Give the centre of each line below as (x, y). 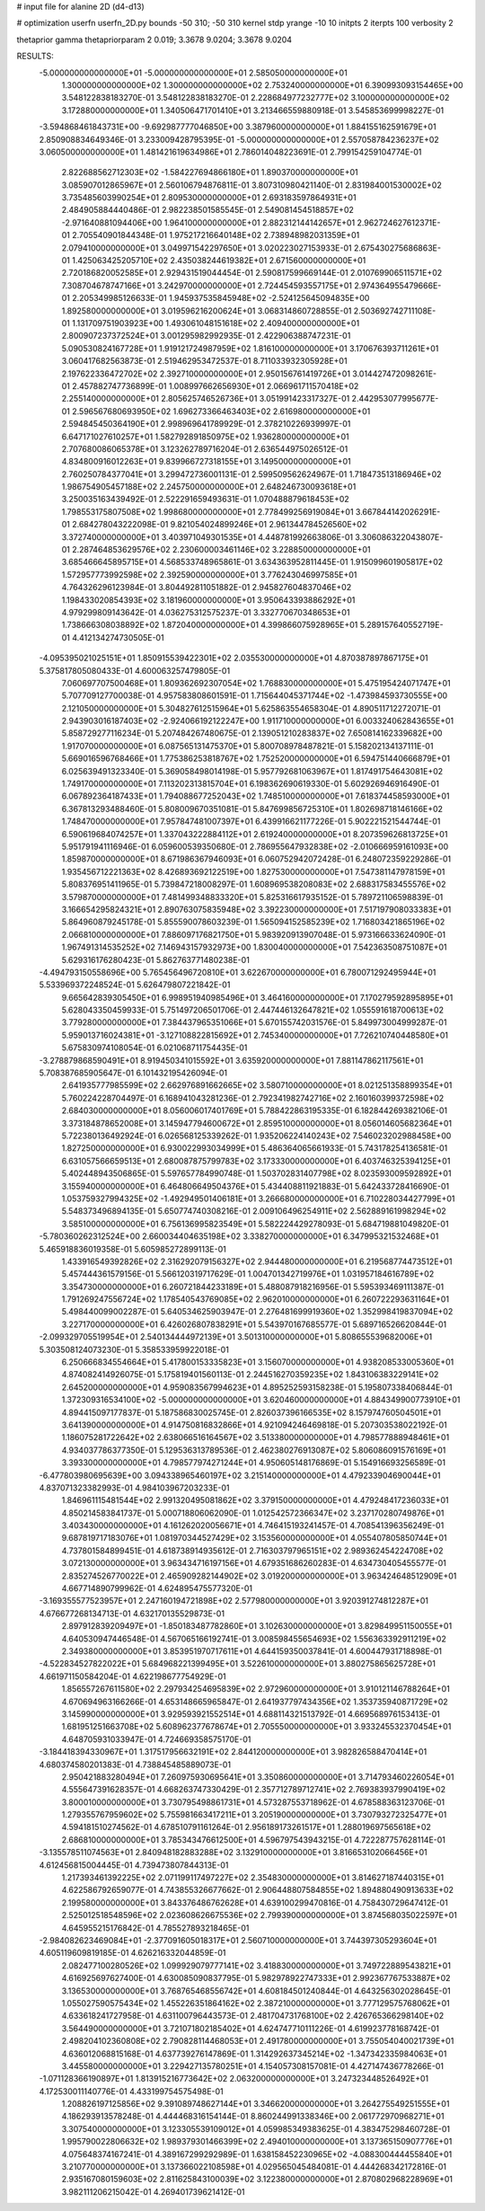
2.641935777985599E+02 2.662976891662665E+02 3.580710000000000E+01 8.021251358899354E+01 (257, 1085)
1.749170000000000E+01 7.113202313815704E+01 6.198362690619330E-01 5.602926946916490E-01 (251, 784)
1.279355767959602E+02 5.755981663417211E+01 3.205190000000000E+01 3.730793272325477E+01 (254, 1815)
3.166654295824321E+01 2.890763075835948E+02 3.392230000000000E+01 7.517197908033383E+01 (256, 909)
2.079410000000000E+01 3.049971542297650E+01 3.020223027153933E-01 (207, 248)
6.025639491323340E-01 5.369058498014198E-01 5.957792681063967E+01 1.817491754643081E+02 (252, 771)
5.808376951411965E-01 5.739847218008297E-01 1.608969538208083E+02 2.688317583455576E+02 (254, 884)
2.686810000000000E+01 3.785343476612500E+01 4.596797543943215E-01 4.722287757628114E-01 (254, 1840)
